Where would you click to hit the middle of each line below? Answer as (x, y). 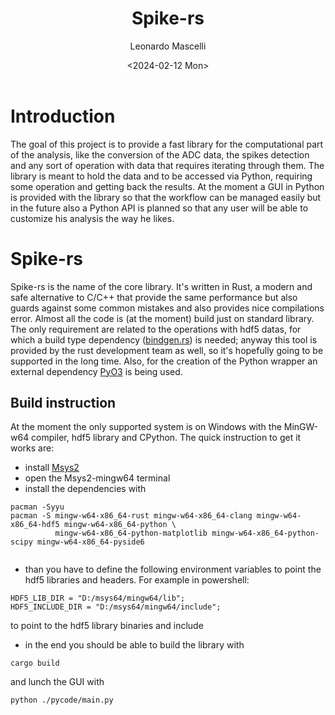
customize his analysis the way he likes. (92, 218)
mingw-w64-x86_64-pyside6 (90, 542)
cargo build (35, 663)
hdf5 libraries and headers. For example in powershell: (137, 580)
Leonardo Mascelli (168, 46)
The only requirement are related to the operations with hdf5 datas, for (156, 329)
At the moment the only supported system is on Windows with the (146, 427)
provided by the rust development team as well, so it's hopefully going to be (167, 350)
